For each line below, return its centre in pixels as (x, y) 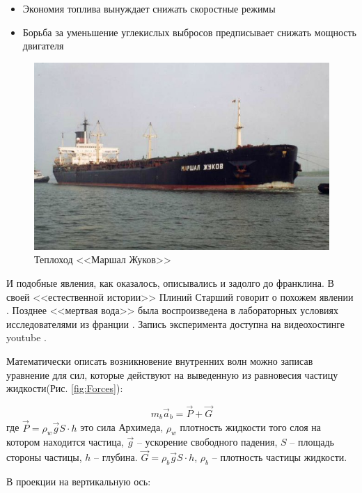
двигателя (43, 46)
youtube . (26, 337)
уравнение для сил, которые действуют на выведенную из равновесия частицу (172, 374)
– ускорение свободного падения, (207, 442)
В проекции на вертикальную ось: (79, 481)
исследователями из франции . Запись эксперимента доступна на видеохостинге (176, 323)
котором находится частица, (65, 442)
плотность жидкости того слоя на (251, 427)
